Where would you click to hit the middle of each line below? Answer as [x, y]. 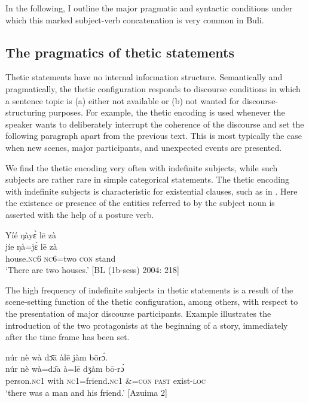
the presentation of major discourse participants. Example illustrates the [138, 313]
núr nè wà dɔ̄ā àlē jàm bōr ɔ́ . [57, 357]
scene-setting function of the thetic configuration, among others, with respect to [152, 302]
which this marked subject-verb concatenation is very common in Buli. [135, 19]
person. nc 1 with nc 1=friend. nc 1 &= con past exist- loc [106, 381]
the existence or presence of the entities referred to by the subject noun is [140, 203]
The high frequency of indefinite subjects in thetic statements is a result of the [149, 290]
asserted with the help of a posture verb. [80, 214]
